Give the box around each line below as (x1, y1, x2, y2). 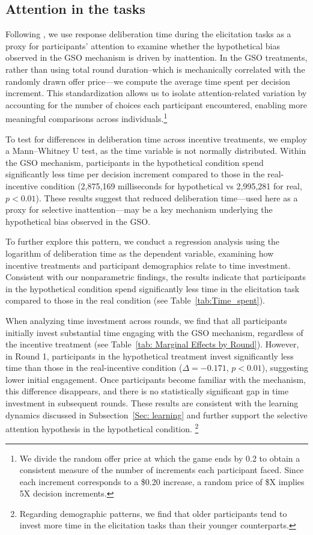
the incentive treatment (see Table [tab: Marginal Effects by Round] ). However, (5, 338, 299, 350)
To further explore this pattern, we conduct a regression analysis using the (5, 235, 280, 248)
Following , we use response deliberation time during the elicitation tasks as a (5, 28, 291, 40)
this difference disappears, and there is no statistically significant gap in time (5, 385, 289, 397)
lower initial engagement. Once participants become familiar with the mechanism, (5, 373, 306, 385)
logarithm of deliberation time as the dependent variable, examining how (5, 246, 274, 259)
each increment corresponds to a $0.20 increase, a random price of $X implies (19, 475, 305, 488)
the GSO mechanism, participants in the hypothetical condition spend (5, 156, 264, 168)
